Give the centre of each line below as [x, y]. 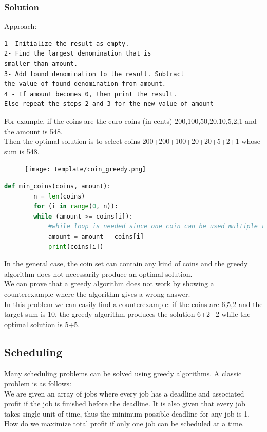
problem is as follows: [38, 383]
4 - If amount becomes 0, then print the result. [91, 94]
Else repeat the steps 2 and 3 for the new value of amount [109, 104]
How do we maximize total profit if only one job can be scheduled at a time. [124, 424]
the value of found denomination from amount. [85, 84]
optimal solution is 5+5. [42, 324]
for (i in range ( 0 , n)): [76, 206]
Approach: [21, 26]
